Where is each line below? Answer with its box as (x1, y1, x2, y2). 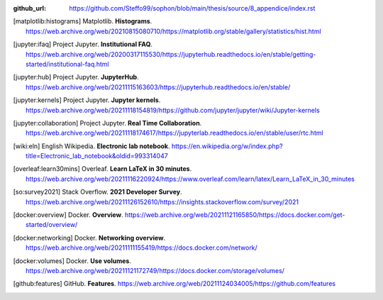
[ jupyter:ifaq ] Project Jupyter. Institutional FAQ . (13, 40, 152, 49)
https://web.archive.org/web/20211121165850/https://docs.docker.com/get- (124, 211, 345, 219)
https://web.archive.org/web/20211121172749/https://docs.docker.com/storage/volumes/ (26, 266, 285, 274)
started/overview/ (26, 221, 78, 229)
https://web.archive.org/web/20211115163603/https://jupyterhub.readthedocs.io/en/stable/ (26, 82, 291, 91)
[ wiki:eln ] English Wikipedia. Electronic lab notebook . (13, 142, 170, 150)
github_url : (13, 4, 46, 12)
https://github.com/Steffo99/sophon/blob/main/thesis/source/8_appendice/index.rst (69, 4, 316, 12)
